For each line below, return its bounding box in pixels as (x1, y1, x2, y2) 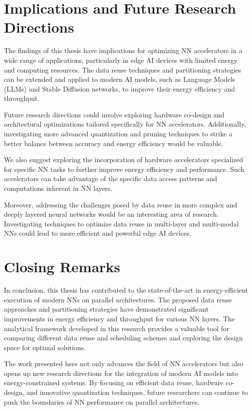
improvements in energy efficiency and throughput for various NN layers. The (4, 313, 235, 323)
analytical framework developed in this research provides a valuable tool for (4, 323, 229, 333)
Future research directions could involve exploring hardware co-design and (4, 109, 225, 119)
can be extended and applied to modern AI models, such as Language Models (4, 74, 235, 84)
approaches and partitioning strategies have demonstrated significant (4, 304, 209, 314)
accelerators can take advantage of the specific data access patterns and (4, 173, 217, 184)
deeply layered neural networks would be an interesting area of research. (4, 209, 219, 219)
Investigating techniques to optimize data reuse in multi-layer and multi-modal (4, 218, 239, 228)
